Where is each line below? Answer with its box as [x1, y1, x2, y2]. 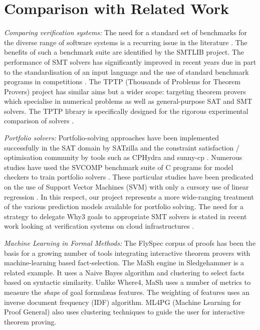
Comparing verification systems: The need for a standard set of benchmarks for [4, 27, 247, 38]
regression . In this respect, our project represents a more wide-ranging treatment [4, 191, 254, 202]
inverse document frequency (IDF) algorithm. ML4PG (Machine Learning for [4, 296, 241, 307]
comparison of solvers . [4, 115, 74, 126]
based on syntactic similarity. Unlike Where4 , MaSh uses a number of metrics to [4, 277, 251, 287]
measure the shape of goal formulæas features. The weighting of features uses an [4, 286, 250, 297]
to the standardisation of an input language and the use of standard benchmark [4, 66, 249, 77]
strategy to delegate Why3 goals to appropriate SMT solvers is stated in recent [4, 211, 247, 221]
